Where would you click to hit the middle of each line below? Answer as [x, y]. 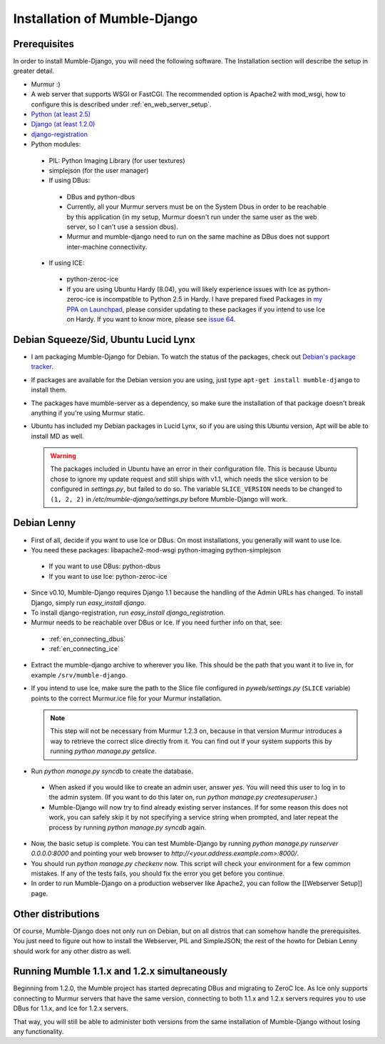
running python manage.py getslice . [103, 751]
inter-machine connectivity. [107, 247]
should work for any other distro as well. [72, 951]
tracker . [42, 367]
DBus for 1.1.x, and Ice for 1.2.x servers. [71, 1008]
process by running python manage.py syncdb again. [128, 827]
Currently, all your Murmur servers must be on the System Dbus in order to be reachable [197, 207]
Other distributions [56, 914]
